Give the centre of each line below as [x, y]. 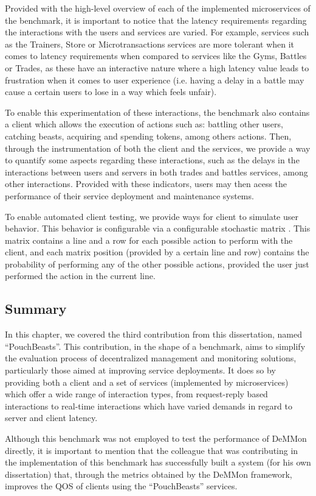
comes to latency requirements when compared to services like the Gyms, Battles [156, 56]
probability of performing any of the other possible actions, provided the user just [157, 264]
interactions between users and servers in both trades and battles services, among [156, 172]
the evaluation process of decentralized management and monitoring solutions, [151, 358]
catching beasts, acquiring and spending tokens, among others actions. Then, [148, 136]
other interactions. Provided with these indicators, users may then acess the [146, 184]
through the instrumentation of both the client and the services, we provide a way [158, 148]
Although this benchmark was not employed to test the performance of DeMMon [156, 438]
